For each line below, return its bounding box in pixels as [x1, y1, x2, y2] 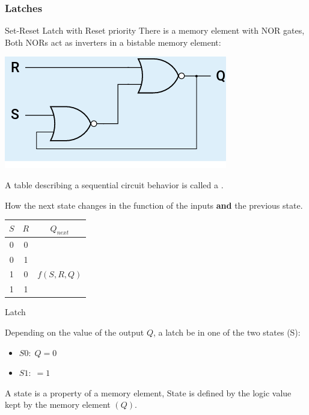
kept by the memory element [5, 398, 111, 411]
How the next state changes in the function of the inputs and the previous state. [5, 198, 303, 211]
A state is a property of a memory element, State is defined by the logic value [5, 386, 292, 399]
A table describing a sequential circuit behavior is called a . [5, 179, 224, 191]
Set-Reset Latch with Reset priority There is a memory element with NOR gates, [5, 24, 305, 37]
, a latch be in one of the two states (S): [153, 325, 301, 338]
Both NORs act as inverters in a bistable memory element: [5, 35, 221, 48]
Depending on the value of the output [5, 325, 144, 338]
